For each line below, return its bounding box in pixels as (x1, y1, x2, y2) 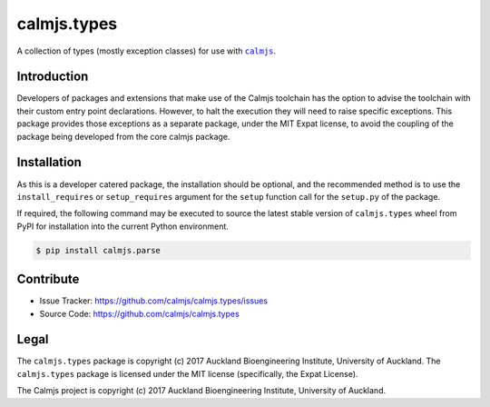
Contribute (16, 272, 80, 287)
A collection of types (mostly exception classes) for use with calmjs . (16, 45, 277, 56)
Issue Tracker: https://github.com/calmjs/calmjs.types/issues (39, 295, 268, 306)
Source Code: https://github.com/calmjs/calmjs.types (39, 308, 240, 319)
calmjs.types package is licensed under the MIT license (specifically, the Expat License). (16, 368, 358, 379)
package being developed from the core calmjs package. (16, 131, 230, 142)
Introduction (16, 69, 89, 84)
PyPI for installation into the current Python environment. (16, 221, 229, 232)
